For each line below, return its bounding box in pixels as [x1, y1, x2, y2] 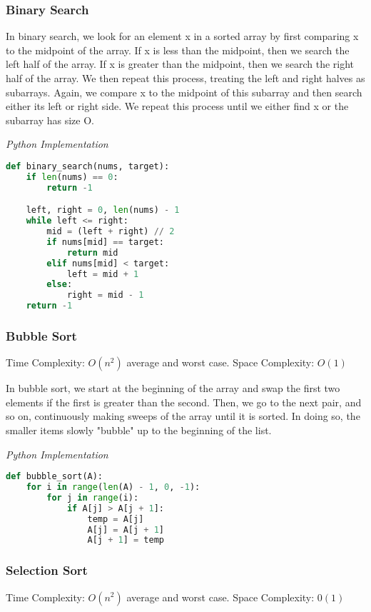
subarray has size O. [6, 112, 94, 127]
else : [46, 279, 73, 290]
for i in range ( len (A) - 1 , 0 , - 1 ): [26, 482, 200, 493]
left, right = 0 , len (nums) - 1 [26, 205, 180, 216]
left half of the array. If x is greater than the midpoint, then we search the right [6, 56, 355, 71]
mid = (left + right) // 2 [46, 226, 175, 236]
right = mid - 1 [66, 290, 144, 301]
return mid [66, 247, 118, 258]
